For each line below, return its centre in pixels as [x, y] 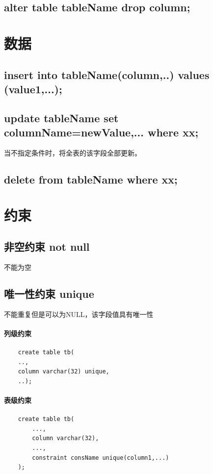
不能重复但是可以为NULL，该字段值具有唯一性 [79, 314]
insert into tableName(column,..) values [107, 74]
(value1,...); [33, 89]
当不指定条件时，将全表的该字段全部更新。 [73, 152]
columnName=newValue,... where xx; [101, 132]
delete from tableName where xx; [91, 179]
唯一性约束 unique [49, 293]
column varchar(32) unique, [64, 372]
